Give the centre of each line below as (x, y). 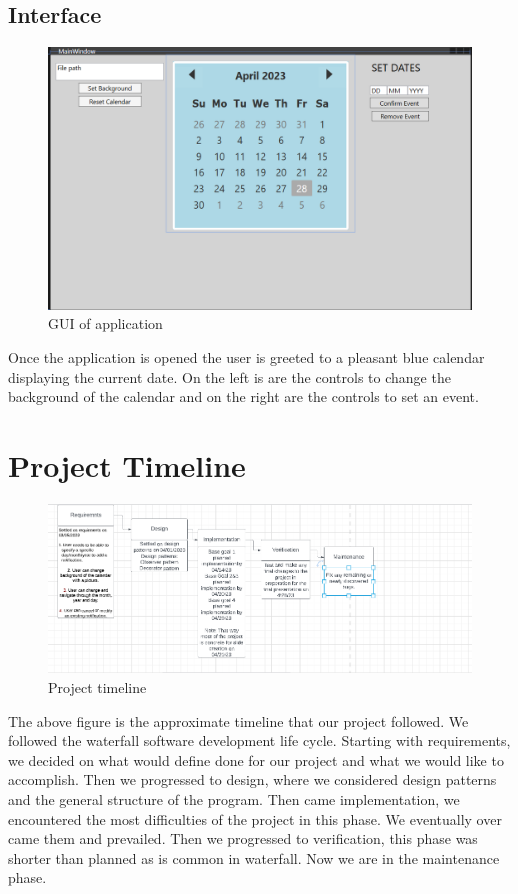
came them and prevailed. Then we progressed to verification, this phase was (243, 838)
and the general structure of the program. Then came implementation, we (234, 799)
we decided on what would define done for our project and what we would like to (256, 759)
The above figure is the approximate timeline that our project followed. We (238, 720)
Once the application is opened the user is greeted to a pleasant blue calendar (246, 356)
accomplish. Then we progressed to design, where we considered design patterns (252, 779)
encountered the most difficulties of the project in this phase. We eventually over (255, 818)
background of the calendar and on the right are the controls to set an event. (243, 396)
